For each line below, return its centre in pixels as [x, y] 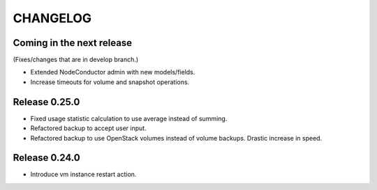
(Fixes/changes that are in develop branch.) [76, 60]
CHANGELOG [52, 18]
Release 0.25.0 [46, 102]
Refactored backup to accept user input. [88, 128]
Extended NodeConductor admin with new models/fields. [113, 72]
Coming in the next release [73, 43]
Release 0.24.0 [46, 158]
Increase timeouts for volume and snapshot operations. [110, 82]
